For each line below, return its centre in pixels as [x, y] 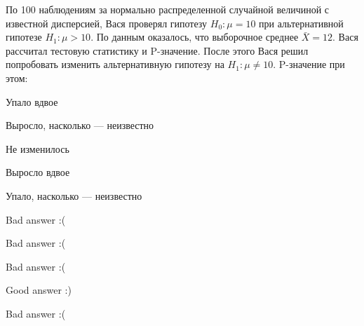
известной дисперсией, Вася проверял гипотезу [107, 23]
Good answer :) [39, 290]
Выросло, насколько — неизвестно [80, 125]
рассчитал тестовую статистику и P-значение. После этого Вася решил [157, 50]
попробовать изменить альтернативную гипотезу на [115, 64]
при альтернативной [301, 23]
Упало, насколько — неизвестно [74, 195]
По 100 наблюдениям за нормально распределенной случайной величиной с [168, 9]
